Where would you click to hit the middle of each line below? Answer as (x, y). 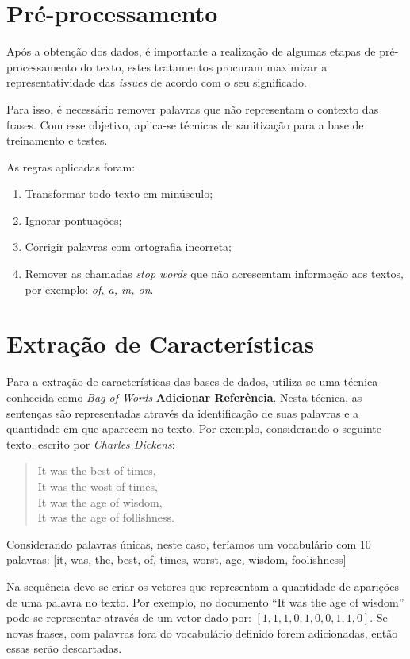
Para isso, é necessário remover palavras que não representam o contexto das (193, 108)
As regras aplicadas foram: (71, 166)
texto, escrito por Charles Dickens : (91, 443)
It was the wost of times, (98, 486)
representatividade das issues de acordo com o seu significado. (157, 82)
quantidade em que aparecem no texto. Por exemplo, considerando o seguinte (194, 428)
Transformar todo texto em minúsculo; (119, 193)
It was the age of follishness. (106, 517)
